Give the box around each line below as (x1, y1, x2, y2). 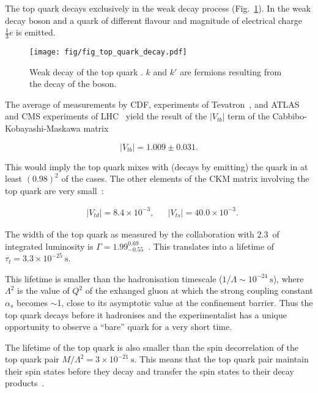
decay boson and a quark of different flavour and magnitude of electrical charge (5, 13, 303, 26)
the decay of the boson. (29, 77, 117, 90)
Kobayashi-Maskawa (5, 122, 81, 135)
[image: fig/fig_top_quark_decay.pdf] (29, 48, 187, 57)
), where (273, 272, 304, 285)
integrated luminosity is (5, 239, 94, 252)
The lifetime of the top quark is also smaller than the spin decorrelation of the (5, 340, 298, 353)
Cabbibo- (272, 110, 307, 122)
